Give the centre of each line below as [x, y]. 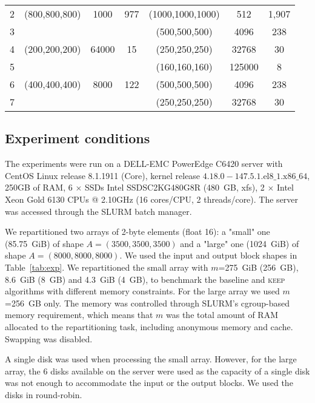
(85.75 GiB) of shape [44, 243]
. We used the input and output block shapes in [208, 255]
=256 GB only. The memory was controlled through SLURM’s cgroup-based [148, 303]
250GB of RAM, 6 [39, 187]
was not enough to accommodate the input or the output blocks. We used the [149, 383]
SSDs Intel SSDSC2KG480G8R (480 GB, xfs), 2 [174, 187]
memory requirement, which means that [79, 315]
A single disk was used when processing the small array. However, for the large [151, 359]
